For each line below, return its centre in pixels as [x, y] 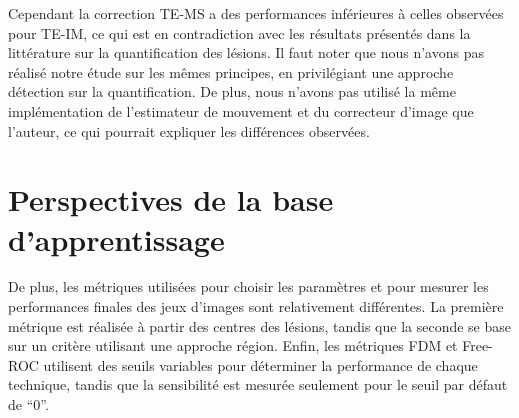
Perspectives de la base [171, 199]
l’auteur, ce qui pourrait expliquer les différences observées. [189, 130]
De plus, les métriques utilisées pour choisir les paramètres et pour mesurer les [248, 286]
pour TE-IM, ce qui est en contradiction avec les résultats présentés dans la [239, 32]
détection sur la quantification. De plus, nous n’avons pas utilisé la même [232, 91]
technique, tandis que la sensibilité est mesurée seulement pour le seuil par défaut [258, 384]
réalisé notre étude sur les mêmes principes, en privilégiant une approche [231, 71]
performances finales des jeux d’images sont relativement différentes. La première [256, 306]
